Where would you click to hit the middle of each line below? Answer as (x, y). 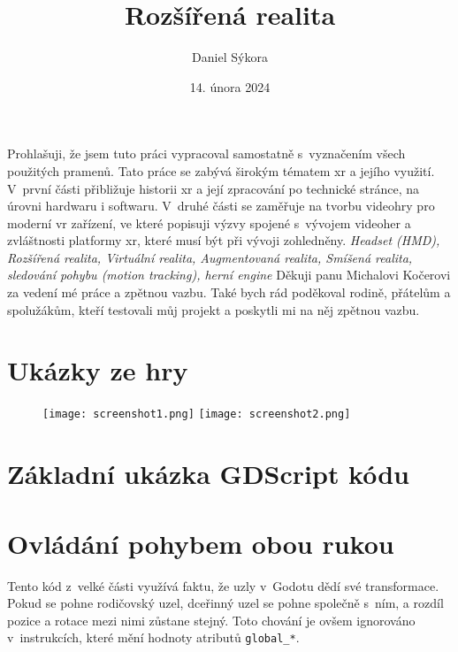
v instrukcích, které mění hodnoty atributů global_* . (153, 637)
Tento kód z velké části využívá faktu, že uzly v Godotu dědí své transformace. (223, 585)
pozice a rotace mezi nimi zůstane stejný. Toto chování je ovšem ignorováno (211, 620)
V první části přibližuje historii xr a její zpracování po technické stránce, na (214, 188)
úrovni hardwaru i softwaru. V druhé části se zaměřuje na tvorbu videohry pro (221, 206)
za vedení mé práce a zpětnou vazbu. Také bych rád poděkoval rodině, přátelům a (229, 292)
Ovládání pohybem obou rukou (201, 543)
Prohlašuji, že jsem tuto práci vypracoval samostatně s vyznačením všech (206, 153)
